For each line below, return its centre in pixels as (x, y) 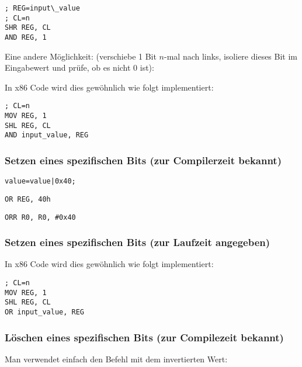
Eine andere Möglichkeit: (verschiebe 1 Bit (81, 56)
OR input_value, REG (45, 312)
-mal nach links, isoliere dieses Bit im (231, 56)
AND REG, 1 (26, 37)
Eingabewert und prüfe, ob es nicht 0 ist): (79, 67)
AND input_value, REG (47, 135)
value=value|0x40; (40, 181)
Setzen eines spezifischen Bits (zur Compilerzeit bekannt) (143, 160)
